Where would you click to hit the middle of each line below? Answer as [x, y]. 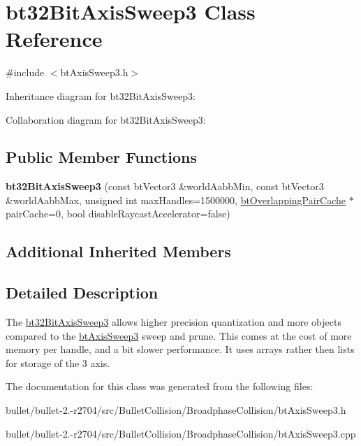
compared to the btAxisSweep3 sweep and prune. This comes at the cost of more [179, 335]
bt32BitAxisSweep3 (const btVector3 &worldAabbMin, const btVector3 [165, 186]
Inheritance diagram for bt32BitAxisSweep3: [101, 95]
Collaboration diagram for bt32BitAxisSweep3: [106, 119]
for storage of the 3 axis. [58, 362]
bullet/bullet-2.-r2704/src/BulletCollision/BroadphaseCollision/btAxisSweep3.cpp [181, 433]
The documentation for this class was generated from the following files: [160, 386]
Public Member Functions [101, 157]
